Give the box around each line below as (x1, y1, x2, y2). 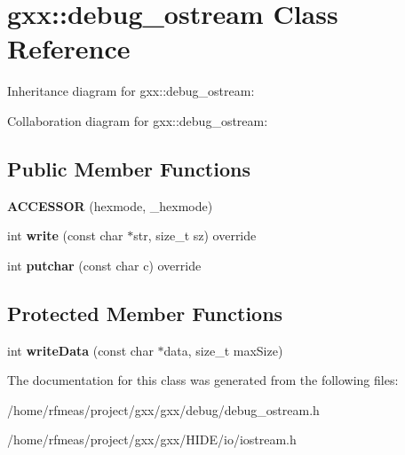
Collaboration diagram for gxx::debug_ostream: (7, 111, 268, 129)
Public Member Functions (7, 154, 250, 182)
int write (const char (7, 226, 123, 245)
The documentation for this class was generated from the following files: (7, 371, 399, 389)
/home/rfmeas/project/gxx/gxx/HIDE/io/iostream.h (7, 430, 297, 449)
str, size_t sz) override (133, 226, 257, 245)
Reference (7, 30, 131, 67)
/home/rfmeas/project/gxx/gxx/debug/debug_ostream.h (7, 400, 320, 419)
